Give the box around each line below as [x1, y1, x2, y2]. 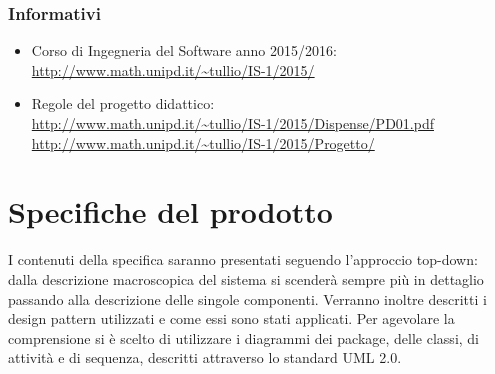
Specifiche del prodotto [8, 191, 333, 232]
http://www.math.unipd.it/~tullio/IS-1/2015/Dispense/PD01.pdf [31, 113, 434, 133]
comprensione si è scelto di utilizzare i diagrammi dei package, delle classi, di [8, 327, 480, 348]
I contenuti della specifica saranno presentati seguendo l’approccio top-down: [8, 249, 478, 270]
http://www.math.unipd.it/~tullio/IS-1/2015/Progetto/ [31, 132, 375, 153]
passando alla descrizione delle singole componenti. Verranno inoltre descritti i [8, 288, 487, 309]
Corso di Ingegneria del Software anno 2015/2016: [31, 40, 337, 61]
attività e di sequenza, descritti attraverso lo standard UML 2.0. [8, 347, 402, 368]
